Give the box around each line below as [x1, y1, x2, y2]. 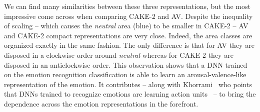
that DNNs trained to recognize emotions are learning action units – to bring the [4, 89, 256, 99]
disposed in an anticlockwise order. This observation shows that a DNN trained [4, 59, 247, 70]
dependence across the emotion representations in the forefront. [4, 98, 198, 109]
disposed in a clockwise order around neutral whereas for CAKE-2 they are [4, 49, 233, 60]
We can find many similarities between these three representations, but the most [4, 1, 250, 11]
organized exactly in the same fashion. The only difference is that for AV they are [4, 40, 254, 50]
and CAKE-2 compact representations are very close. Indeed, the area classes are [4, 30, 252, 40]
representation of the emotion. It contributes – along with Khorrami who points [4, 79, 252, 89]
